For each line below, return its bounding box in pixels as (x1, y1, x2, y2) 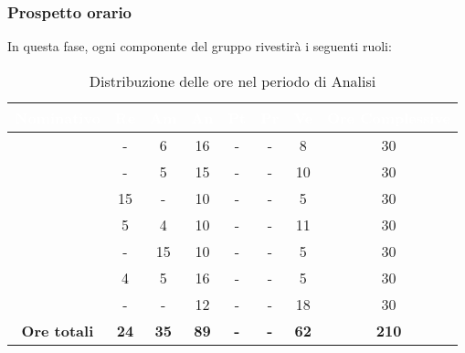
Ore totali (21, 319, 94, 341)
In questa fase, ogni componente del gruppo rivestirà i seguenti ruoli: (7, 37, 392, 56)
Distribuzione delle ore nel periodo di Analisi (89, 70, 376, 91)
